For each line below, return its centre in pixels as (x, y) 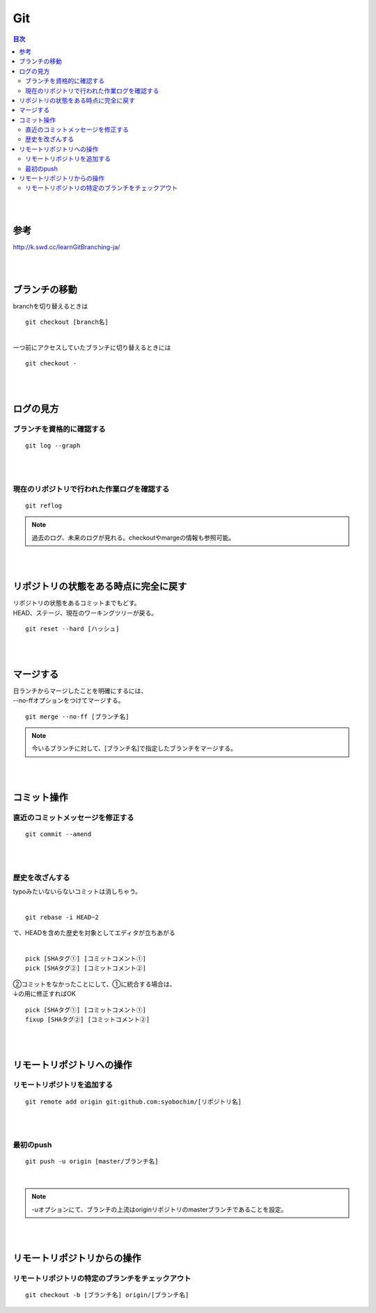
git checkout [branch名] (67, 322)
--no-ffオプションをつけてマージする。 (69, 700)
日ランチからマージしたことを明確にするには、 (80, 691)
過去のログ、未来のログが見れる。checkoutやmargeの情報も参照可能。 (133, 537)
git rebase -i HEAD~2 (62, 917)
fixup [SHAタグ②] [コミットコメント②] (88, 1019)
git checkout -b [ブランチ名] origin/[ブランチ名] (107, 1295)
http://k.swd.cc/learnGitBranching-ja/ (66, 247)
